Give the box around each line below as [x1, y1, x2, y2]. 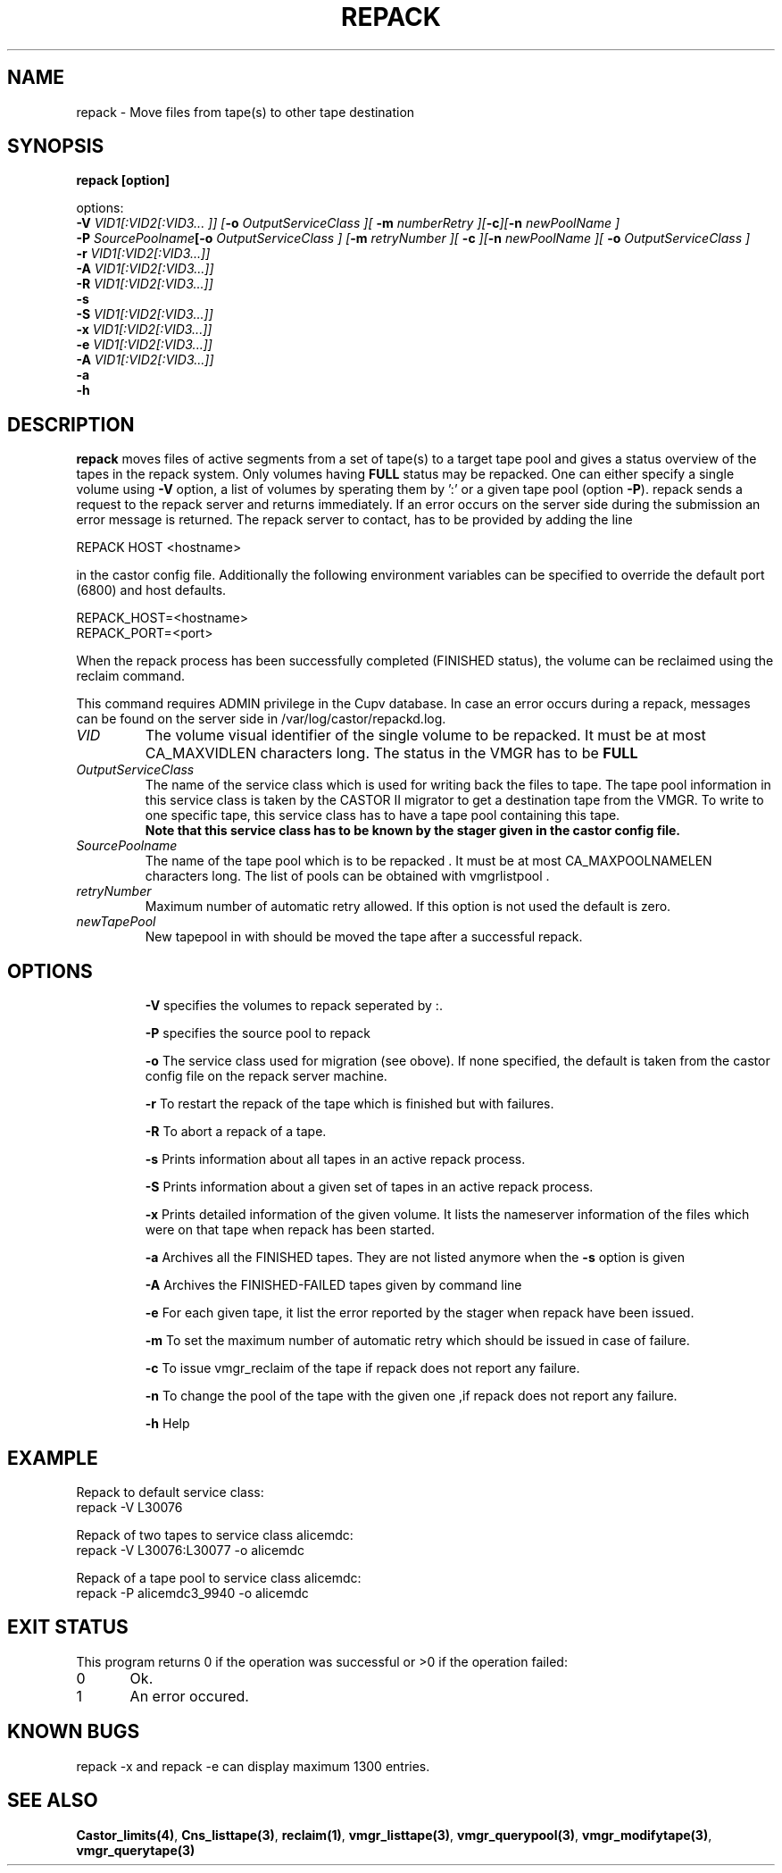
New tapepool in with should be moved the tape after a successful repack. [145, 929, 583, 945]
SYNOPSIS [7, 135, 104, 158]
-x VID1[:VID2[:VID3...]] [76, 322, 212, 338]
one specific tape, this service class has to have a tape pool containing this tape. [145, 807, 620, 824]
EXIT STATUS [7, 1616, 129, 1639]
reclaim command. [76, 668, 186, 684]
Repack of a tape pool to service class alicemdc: [76, 1569, 362, 1585]
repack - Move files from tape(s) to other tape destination [76, 104, 415, 120]
